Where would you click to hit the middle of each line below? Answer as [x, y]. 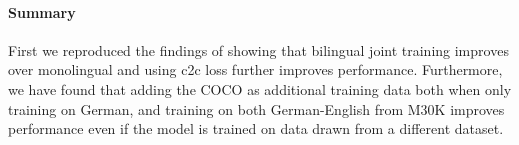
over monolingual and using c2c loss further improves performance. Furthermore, [255, 69]
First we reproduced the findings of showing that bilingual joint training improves [258, 49]
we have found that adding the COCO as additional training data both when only [260, 88]
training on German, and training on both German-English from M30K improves [256, 108]
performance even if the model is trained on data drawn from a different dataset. [256, 128]
